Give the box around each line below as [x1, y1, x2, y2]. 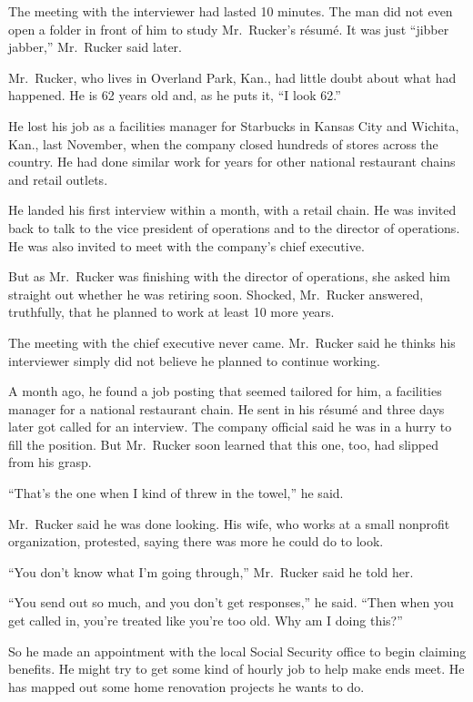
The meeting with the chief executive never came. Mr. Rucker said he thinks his [8, 332, 456, 351]
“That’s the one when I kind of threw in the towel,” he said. [8, 483, 344, 503]
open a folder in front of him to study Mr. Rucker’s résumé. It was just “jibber [8, 19, 449, 38]
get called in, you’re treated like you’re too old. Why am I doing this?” [8, 611, 403, 630]
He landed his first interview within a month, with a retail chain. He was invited [8, 200, 457, 219]
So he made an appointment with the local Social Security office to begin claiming [8, 641, 467, 660]
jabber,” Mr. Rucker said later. [8, 37, 183, 56]
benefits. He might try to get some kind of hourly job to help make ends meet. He [8, 659, 465, 678]
